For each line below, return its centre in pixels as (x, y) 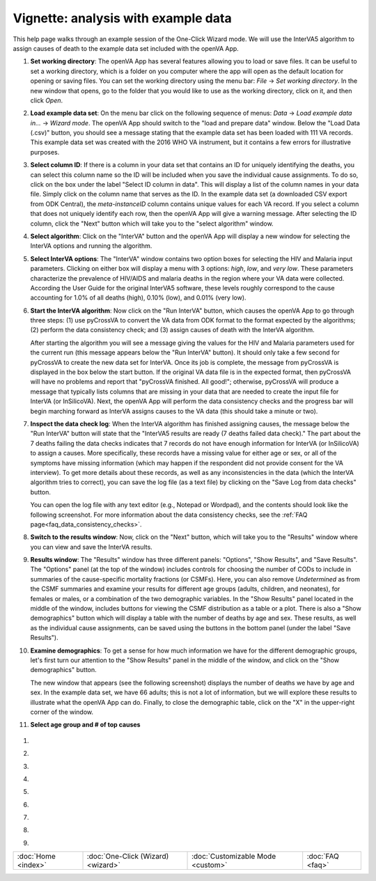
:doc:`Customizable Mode (234, 857)
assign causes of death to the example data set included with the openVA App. (126, 48)
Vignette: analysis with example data (123, 18)
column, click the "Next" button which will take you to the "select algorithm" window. (152, 224)
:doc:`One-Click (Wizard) (128, 857)
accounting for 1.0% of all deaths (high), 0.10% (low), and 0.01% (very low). (138, 298)
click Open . (47, 100)
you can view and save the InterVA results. (91, 547)
